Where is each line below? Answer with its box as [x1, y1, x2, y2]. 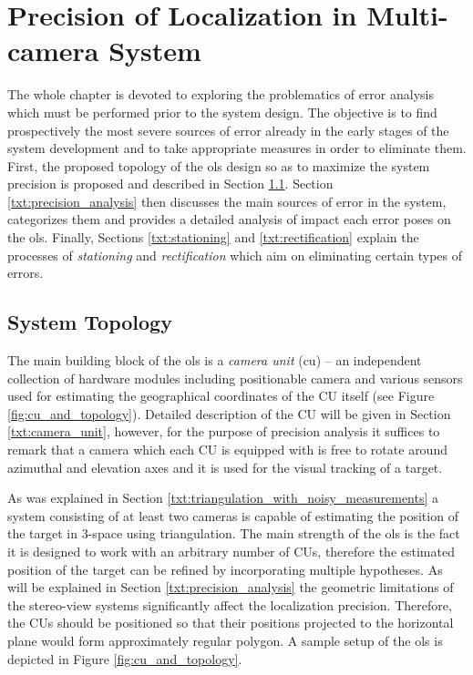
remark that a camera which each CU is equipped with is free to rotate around [7, 440, 447, 459]
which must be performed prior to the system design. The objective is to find [7, 102, 437, 121]
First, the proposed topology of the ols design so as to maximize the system [7, 156, 430, 175]
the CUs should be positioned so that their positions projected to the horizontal [7, 613, 454, 632]
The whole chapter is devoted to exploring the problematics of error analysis [7, 85, 434, 104]
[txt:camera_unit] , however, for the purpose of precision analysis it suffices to [7, 422, 440, 441]
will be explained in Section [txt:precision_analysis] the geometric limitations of [7, 578, 454, 597]
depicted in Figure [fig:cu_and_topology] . [7, 649, 242, 668]
